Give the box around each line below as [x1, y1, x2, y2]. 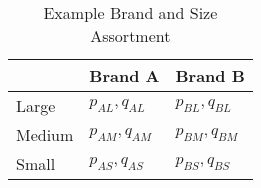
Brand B [175, 64, 245, 87]
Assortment [90, 24, 171, 47]
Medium [16, 123, 74, 146]
